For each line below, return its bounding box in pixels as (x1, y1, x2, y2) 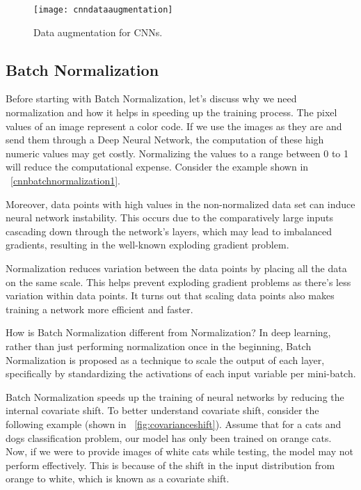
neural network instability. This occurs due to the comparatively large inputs (6, 210, 334, 225)
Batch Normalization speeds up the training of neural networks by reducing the (6, 389, 344, 404)
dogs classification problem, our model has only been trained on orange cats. (6, 430, 332, 445)
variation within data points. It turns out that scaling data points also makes (6, 288, 335, 303)
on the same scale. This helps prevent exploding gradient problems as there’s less (6, 274, 351, 289)
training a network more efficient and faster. (6, 301, 193, 316)
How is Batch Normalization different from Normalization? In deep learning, (6, 325, 331, 340)
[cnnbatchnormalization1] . (10, 173, 120, 188)
